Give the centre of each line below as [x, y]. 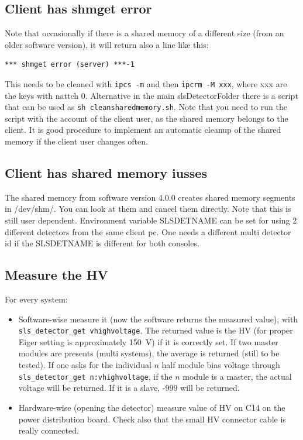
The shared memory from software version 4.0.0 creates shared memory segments [150, 197]
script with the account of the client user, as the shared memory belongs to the [147, 118]
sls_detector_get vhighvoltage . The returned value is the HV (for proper [156, 330]
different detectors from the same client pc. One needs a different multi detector [148, 231]
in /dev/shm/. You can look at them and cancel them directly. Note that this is [148, 209]
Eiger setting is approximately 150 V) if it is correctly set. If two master [148, 341]
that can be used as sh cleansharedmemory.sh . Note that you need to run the [146, 107]
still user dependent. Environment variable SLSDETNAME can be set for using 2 [151, 220]
